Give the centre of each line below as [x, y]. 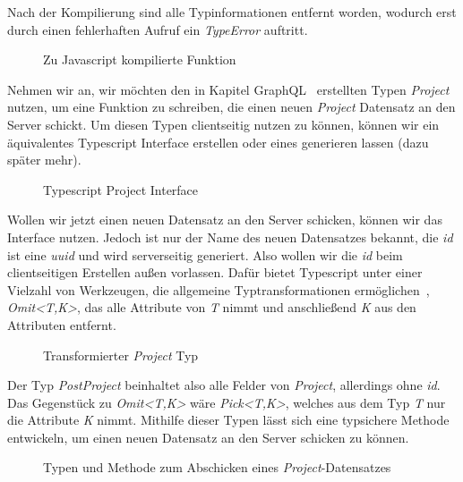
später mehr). [44, 160]
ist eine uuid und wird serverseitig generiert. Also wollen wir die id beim [205, 254]
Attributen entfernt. [62, 324]
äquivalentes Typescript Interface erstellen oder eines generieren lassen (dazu [218, 142]
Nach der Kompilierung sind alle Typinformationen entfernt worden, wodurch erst [232, 12]
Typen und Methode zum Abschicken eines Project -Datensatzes [217, 467]
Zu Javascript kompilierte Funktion [140, 59]
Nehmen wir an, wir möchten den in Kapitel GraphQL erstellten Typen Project [228, 89]
